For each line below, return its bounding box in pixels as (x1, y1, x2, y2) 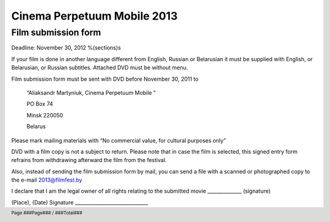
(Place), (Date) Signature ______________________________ (11, 199, 148, 206)
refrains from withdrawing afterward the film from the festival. (11, 157, 167, 164)
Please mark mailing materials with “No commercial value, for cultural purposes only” (11, 136, 226, 144)
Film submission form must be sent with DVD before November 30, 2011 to (11, 75, 199, 83)
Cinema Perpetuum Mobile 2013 (11, 9, 178, 23)
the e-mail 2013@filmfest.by (11, 176, 82, 183)
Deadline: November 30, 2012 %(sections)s (11, 44, 122, 51)
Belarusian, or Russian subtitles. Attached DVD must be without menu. (11, 64, 188, 72)
